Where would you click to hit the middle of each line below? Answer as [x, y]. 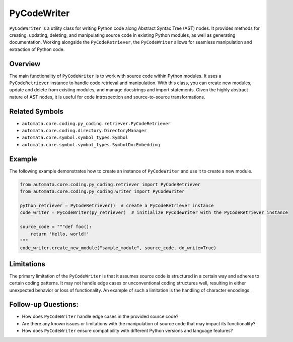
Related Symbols [36, 111]
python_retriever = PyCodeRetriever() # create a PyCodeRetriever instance [117, 205]
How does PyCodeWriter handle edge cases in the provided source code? [100, 317]
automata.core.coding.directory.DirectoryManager [84, 131]
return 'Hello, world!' [60, 234]
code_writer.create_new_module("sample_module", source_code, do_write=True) [118, 248]
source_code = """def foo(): [56, 227]
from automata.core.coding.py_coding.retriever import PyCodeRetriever [110, 184]
